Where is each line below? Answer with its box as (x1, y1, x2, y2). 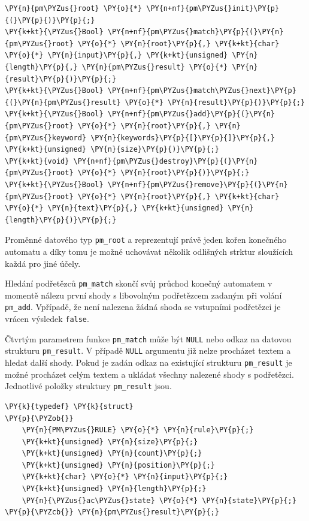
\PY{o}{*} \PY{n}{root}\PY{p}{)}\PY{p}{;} (77, 168, 250, 177)
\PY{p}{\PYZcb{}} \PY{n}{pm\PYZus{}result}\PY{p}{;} (5, 508, 219, 517)
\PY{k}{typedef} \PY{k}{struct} (5, 402, 134, 411)
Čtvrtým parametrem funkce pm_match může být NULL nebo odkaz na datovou (5, 332, 292, 345)
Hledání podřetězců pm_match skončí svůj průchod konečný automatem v (5, 277, 272, 290)
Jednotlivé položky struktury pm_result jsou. (5, 380, 172, 392)
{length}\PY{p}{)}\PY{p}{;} (5, 215, 117, 224)
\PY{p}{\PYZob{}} (5, 414, 74, 423)
